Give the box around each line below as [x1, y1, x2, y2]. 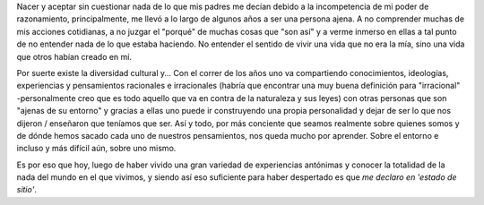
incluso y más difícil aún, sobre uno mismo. [16, 143, 177, 154]
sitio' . [16, 184, 38, 195]
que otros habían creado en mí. [16, 51, 133, 62]
